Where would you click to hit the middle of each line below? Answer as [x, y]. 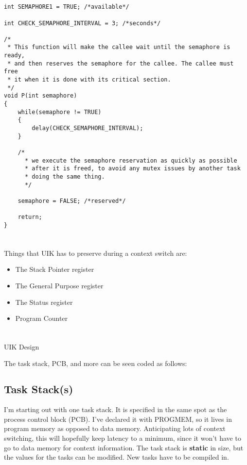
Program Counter [42, 318]
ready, [14, 56]
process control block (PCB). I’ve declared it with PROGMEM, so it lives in [118, 419]
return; [30, 217]
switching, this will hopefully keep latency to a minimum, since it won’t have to [123, 438]
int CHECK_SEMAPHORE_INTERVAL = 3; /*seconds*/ [82, 23]
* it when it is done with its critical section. [89, 80]
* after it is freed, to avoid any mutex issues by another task [132, 169]
